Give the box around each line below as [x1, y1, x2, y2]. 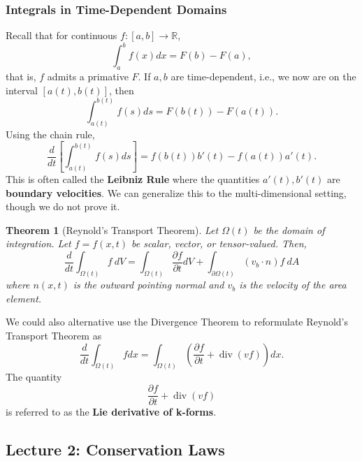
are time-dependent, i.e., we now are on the [171, 69, 356, 84]
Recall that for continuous [6, 28, 117, 43]
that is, [6, 69, 36, 84]
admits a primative [47, 69, 129, 84]
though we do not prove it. [6, 199, 120, 214]
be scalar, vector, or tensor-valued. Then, [131, 236, 307, 251]
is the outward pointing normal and [73, 277, 224, 292]
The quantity [6, 369, 62, 384]
